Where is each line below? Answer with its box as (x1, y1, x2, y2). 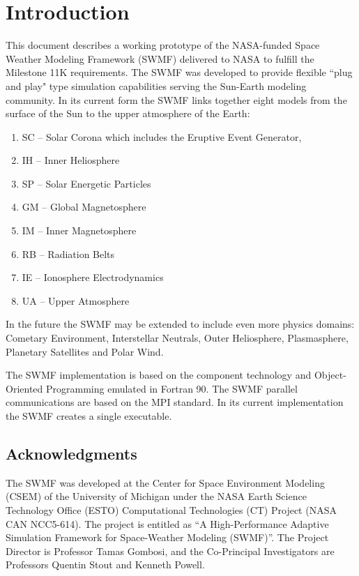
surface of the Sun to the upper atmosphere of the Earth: (6, 106, 250, 121)
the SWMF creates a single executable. (6, 409, 172, 423)
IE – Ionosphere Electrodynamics (22, 270, 164, 285)
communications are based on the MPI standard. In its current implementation (6, 395, 344, 409)
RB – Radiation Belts (22, 246, 115, 261)
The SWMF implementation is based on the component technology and (6, 367, 312, 382)
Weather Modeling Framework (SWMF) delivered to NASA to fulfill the (6, 51, 314, 66)
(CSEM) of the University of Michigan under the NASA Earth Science (6, 489, 307, 503)
